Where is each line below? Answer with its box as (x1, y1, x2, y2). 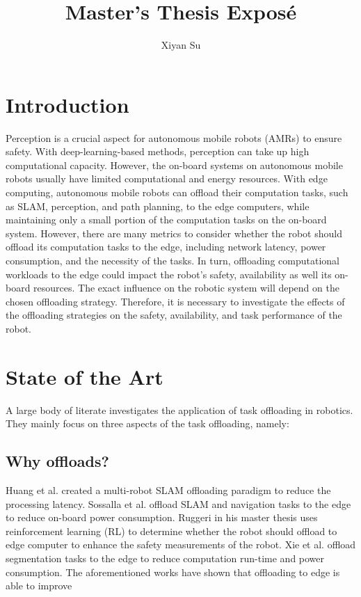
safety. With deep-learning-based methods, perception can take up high (6, 144, 310, 159)
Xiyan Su (161, 38, 201, 52)
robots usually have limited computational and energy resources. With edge (6, 171, 328, 186)
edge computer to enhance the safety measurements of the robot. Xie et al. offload (6, 537, 356, 552)
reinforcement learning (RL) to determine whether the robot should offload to (6, 523, 337, 538)
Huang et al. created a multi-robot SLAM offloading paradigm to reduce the (6, 483, 331, 497)
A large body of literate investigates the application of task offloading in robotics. (6, 402, 353, 417)
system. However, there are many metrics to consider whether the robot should (6, 225, 342, 240)
